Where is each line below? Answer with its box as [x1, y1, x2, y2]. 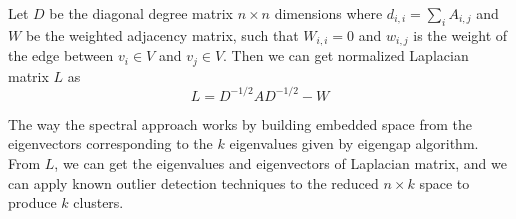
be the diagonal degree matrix [49, 3, 233, 23]
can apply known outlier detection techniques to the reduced [8, 172, 379, 193]
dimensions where [274, 3, 383, 23]
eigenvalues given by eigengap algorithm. [229, 133, 479, 154]
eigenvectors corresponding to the [8, 133, 213, 154]
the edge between [8, 45, 114, 66]
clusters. [73, 192, 124, 213]
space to [419, 172, 470, 193]
